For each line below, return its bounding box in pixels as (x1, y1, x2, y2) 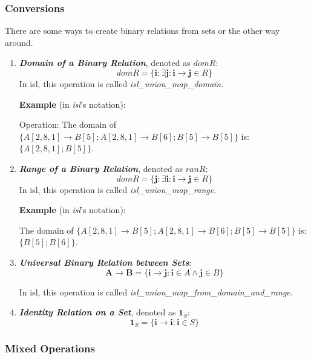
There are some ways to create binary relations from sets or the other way (5, 24, 280, 37)
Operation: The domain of (19, 118, 117, 131)
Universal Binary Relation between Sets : (19, 255, 192, 268)
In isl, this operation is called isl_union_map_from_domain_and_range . (19, 285, 293, 298)
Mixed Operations (5, 340, 95, 355)
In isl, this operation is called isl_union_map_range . (19, 183, 217, 196)
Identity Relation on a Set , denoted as (19, 306, 176, 318)
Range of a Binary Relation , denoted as (19, 162, 183, 174)
